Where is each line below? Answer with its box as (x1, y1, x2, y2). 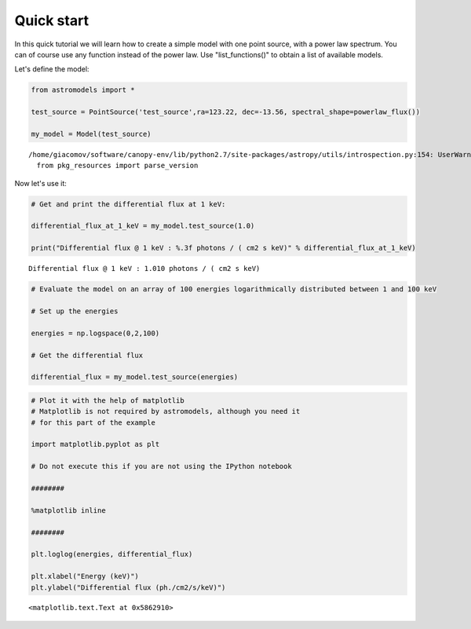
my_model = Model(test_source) (31, 130, 152, 138)
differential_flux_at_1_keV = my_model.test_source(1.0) (31, 221, 255, 231)
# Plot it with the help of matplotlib (31, 396, 184, 404)
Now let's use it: (14, 178, 67, 188)
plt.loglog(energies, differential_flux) (31, 550, 193, 559)
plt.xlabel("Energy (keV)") (31, 572, 139, 581)
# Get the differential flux (31, 350, 144, 360)
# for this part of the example (31, 418, 156, 427)
